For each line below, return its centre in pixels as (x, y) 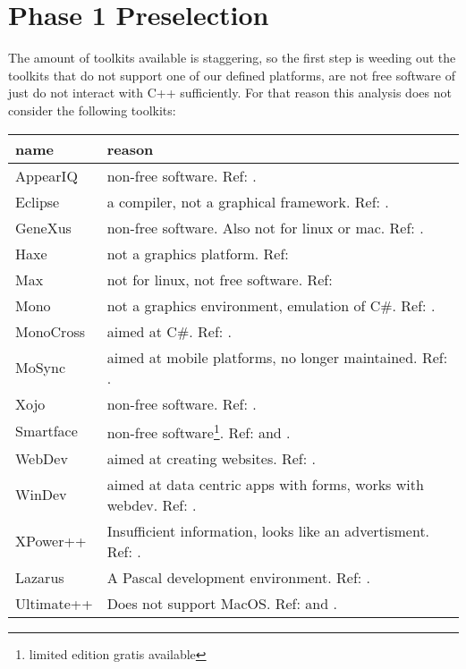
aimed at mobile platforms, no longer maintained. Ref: (277, 357)
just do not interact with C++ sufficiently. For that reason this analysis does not (230, 93)
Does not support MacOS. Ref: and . (222, 603)
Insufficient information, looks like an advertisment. (268, 530)
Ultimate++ (54, 603)
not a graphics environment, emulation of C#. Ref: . (271, 305)
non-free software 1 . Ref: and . (199, 431)
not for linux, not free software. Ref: (220, 279)
